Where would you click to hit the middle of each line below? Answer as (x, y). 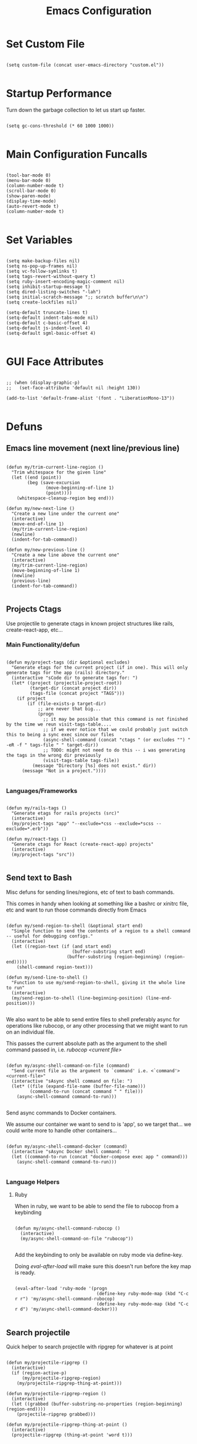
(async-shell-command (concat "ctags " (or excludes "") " (117, 740)
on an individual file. (30, 1032)
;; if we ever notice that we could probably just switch (116, 729)
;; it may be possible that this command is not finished (116, 719)
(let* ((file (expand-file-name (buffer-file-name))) (79, 1086)
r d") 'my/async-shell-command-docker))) (66, 1309)
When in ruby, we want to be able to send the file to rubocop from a (96, 1206)
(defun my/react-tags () (36, 839)
